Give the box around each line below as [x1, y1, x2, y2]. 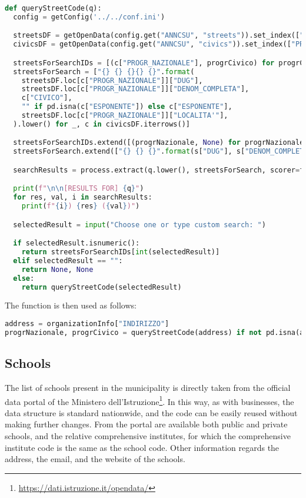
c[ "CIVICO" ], [21, 94, 72, 102]
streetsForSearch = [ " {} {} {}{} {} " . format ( [13, 67, 195, 76]
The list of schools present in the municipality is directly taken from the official [5, 381, 291, 394]
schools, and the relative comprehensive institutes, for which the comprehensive [5, 430, 291, 442]
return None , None [21, 265, 94, 274]
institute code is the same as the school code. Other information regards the [5, 441, 280, 453]
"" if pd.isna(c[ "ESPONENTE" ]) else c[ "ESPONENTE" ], [21, 102, 232, 111]
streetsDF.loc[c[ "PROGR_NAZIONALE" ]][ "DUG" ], [21, 76, 203, 85]
